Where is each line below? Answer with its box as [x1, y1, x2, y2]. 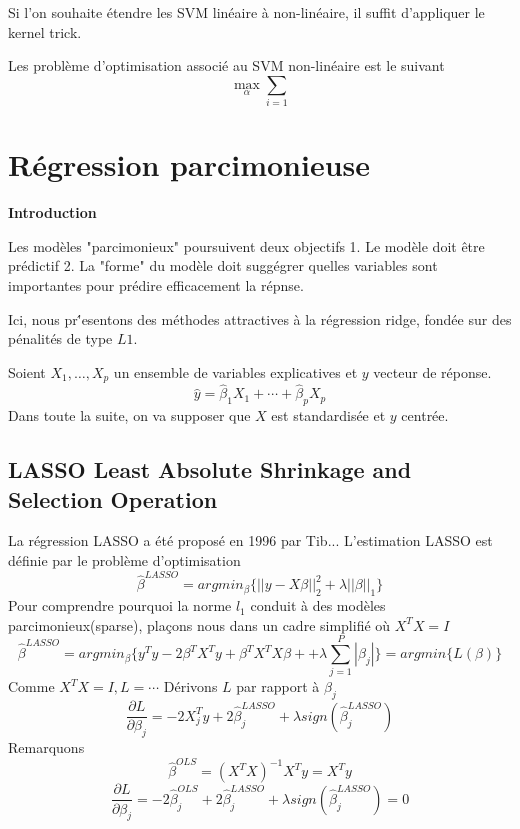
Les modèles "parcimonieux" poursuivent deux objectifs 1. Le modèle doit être [8, 235, 485, 256]
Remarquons [8, 737, 85, 758]
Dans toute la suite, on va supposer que [8, 405, 251, 426]
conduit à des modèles [250, 595, 386, 616]
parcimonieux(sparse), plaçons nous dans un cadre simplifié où [8, 614, 391, 635]
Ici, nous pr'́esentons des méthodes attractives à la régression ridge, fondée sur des [8, 308, 512, 329]
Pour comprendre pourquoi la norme [8, 595, 232, 616]
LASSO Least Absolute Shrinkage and [8, 454, 412, 485]
